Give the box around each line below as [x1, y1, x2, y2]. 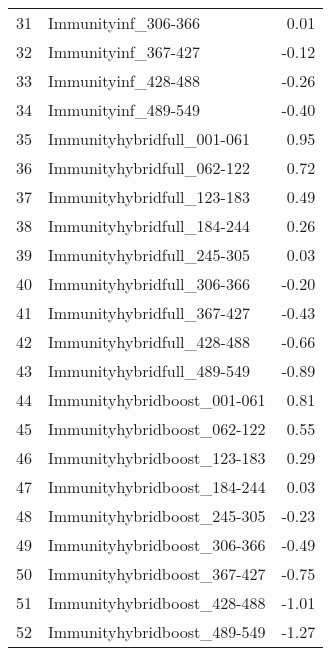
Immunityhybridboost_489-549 [48, 620, 266, 643]
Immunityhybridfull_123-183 [48, 185, 250, 208]
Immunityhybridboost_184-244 [48, 475, 266, 498]
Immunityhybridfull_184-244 [48, 214, 250, 237]
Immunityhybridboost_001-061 [48, 388, 266, 411]
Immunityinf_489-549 [48, 98, 201, 121]
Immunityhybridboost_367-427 [48, 562, 266, 585]
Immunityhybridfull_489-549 [48, 359, 250, 382]
